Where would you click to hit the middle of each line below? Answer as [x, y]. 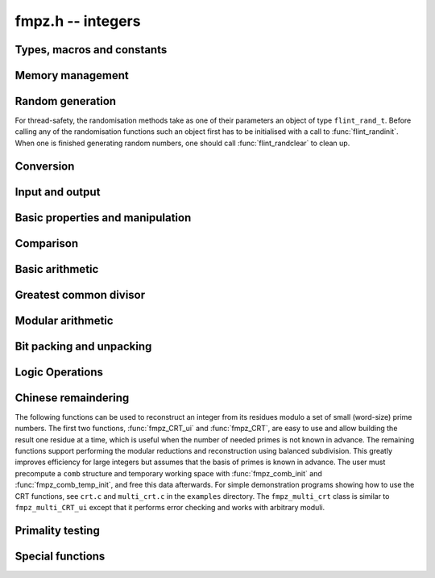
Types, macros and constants [91, 50]
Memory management [72, 75]
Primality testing [57, 530]
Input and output [58, 192]
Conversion [45, 166]
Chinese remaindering [72, 398]
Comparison [47, 243]
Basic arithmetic [57, 269]
